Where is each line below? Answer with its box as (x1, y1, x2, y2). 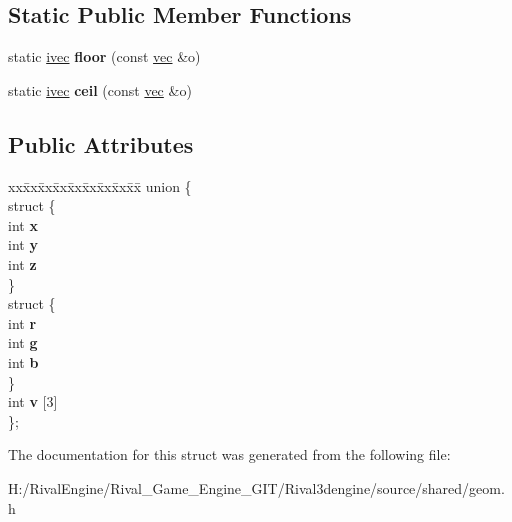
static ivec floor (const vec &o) (8, 46, 201, 67)
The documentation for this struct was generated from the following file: (8, 444, 451, 465)
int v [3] (8, 391, 58, 412)
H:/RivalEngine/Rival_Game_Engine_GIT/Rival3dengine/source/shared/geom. (8, 477, 505, 498)
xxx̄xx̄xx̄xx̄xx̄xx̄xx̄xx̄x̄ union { (8, 175, 192, 196)
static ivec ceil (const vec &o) (8, 79, 192, 100)
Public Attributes (8, 128, 194, 159)
